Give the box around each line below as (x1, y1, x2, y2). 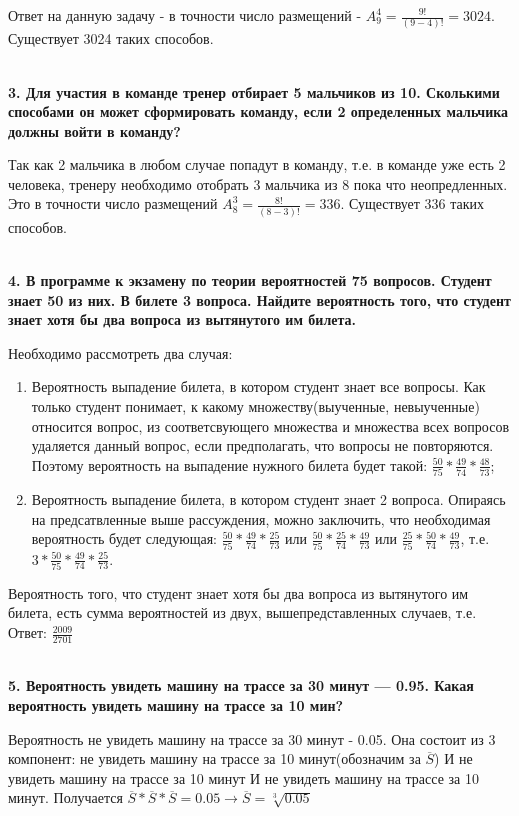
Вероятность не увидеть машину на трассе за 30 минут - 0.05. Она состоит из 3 (8, 728, 496, 749)
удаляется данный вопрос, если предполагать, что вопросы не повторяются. (31, 435, 494, 456)
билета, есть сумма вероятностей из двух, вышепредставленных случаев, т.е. (8, 602, 477, 623)
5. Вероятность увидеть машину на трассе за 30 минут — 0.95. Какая (8, 675, 474, 696)
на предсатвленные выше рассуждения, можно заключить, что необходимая (31, 508, 491, 529)
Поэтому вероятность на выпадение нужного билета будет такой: (31, 454, 428, 475)
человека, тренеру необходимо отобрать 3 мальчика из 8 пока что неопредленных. (8, 173, 508, 194)
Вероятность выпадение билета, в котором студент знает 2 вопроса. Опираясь (31, 489, 506, 510)
